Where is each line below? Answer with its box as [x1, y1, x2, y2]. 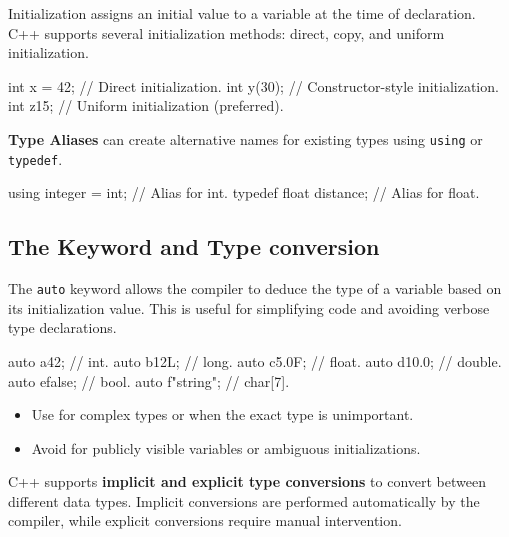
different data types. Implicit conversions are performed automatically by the [8, 490, 480, 511]
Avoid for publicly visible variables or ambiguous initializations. [31, 437, 421, 458]
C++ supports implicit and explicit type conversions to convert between [8, 471, 486, 492]
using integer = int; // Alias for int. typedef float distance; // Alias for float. [8, 182, 480, 203]
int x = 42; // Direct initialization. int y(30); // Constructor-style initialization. [8, 75, 499, 96]
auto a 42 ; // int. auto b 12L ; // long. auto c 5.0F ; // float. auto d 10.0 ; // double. [8, 350, 502, 371]
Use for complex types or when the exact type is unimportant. [31, 404, 414, 425]
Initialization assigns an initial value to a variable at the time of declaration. [8, 3, 476, 23]
